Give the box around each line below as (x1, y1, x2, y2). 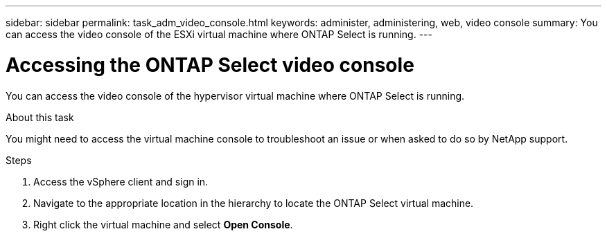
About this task (6, 111, 74, 123)
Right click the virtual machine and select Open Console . (33, 218, 293, 230)
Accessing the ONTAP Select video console (6, 53, 414, 77)
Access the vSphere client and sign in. (33, 175, 209, 188)
